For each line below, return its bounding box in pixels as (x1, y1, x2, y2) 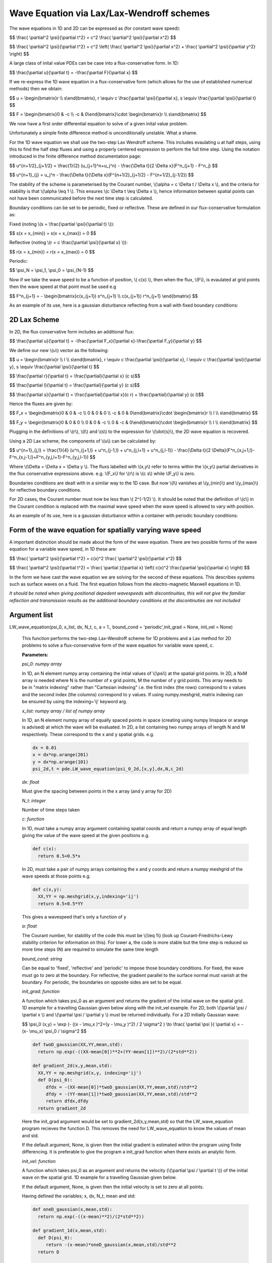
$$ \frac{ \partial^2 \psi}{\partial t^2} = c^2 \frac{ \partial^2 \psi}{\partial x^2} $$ (9, 34, 176, 40)
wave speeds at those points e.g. (22, 873, 91, 879)
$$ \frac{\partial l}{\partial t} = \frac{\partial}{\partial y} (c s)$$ (9, 382, 140, 388)
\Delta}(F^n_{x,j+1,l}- (212, 447, 255, 453)
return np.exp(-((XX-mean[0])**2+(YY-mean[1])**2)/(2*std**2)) (38, 1049, 197, 1054)
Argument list (9, 610, 53, 619)
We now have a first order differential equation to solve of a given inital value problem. (9, 120, 188, 126)
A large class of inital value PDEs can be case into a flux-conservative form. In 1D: (9, 60, 179, 66)
